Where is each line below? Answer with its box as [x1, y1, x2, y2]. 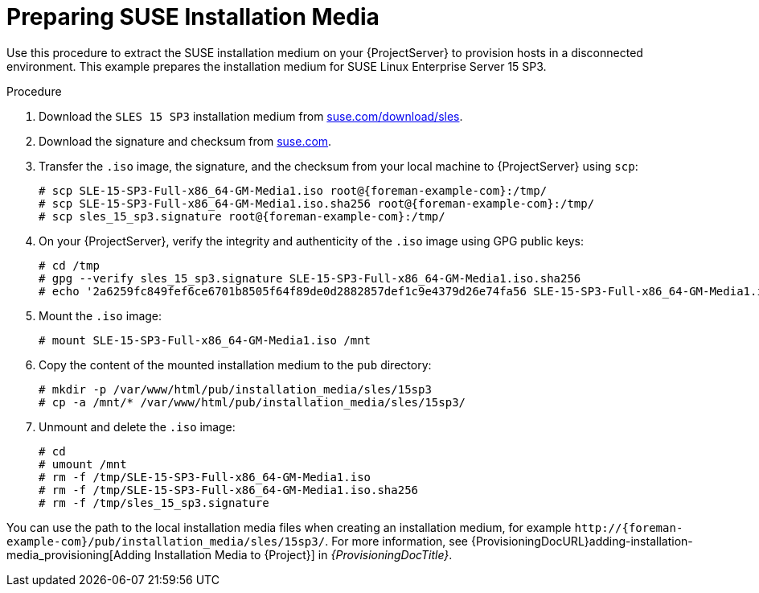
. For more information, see [325, 533, 468, 548]
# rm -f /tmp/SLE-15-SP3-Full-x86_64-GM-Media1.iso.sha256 [39, 483, 419, 496]
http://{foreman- [574, 521, 683, 534]
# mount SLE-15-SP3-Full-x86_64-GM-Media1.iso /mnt [39, 333, 371, 347]
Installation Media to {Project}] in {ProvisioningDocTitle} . [154, 547, 453, 562]
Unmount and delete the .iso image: [39, 419, 236, 434]
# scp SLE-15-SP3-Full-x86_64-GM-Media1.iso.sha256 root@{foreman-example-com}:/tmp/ [39, 196, 595, 210]
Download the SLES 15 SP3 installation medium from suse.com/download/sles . [39, 109, 463, 123]
